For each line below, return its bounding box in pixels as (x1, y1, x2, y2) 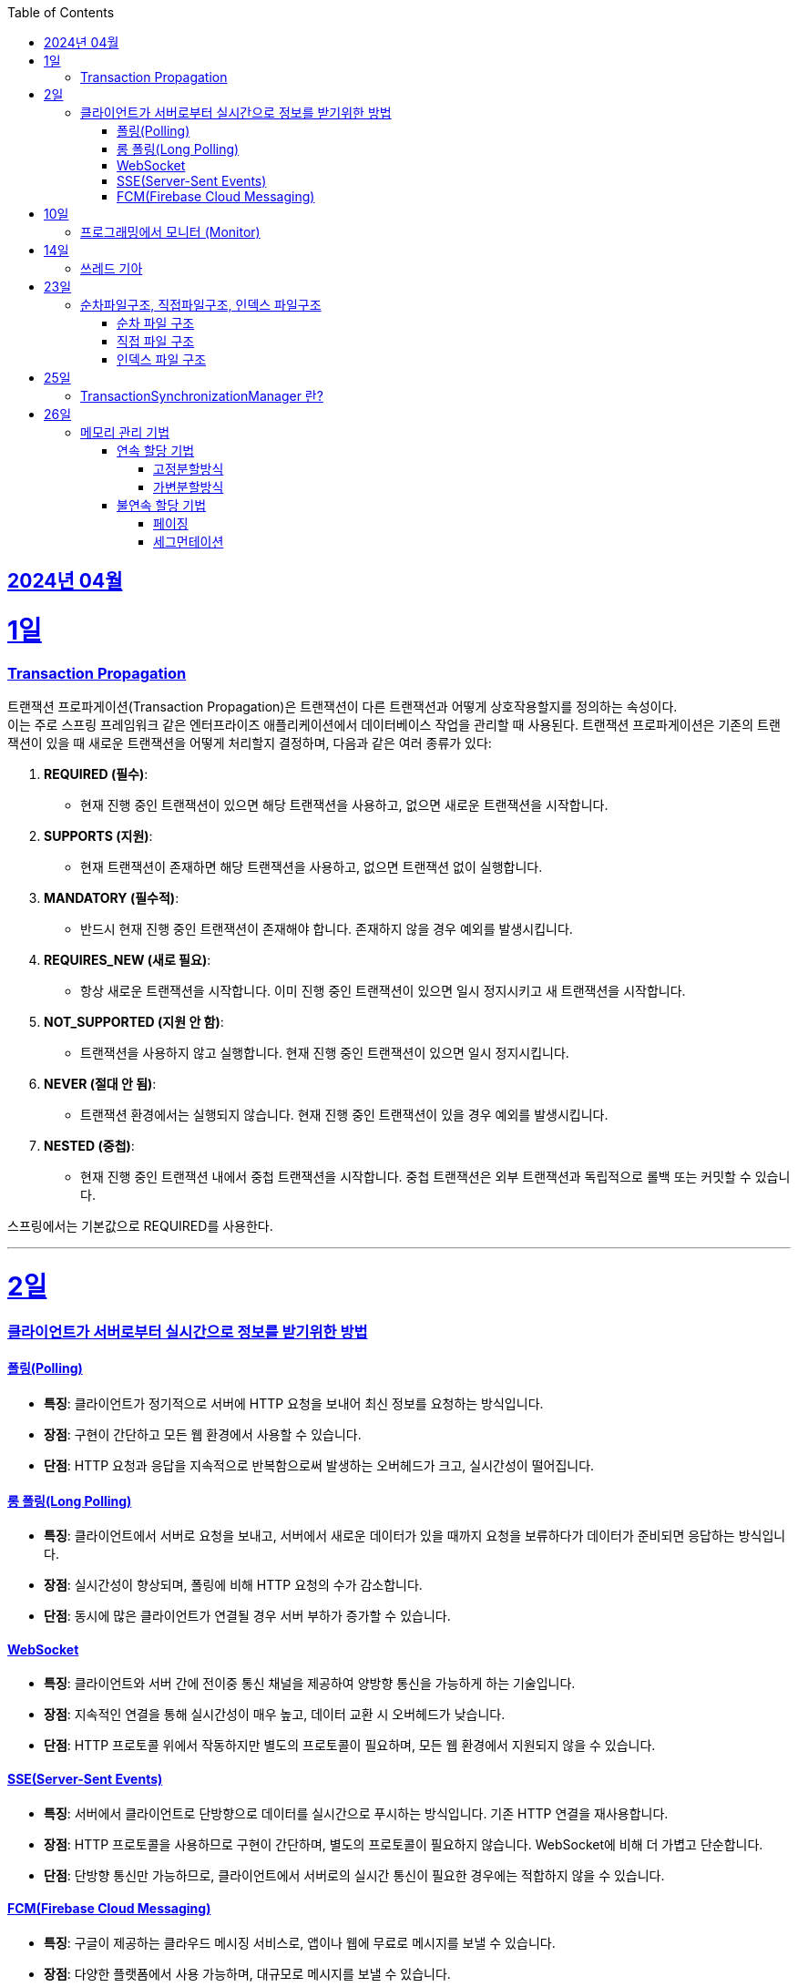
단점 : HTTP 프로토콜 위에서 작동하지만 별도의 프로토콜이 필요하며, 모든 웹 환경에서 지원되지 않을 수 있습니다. (44, 1737, 656, 1754)
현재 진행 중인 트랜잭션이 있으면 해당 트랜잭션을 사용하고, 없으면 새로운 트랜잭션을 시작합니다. (80, 797, 609, 814)
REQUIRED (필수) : (44, 766, 148, 783)
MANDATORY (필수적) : (44, 890, 179, 906)
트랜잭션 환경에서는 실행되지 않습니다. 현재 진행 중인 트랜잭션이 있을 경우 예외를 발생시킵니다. (80, 1107, 609, 1123)
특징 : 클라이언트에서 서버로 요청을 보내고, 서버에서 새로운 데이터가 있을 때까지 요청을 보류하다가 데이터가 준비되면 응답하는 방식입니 (44, 1528, 786, 1544)
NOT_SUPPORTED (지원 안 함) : (44, 1014, 224, 1030)
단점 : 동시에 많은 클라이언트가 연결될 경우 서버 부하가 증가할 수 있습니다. (44, 1608, 451, 1624)
